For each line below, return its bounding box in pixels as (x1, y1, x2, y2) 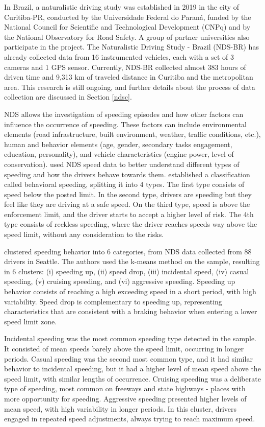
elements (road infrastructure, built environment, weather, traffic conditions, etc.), (4, 129, 261, 139)
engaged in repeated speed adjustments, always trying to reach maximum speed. (4, 413, 255, 424)
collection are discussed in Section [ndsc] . (4, 91, 132, 102)
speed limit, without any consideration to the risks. (4, 229, 164, 240)
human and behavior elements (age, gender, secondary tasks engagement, (4, 138, 232, 149)
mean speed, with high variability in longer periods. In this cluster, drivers (4, 403, 237, 414)
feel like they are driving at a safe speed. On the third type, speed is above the (4, 199, 250, 209)
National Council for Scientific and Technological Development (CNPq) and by (4, 21, 251, 32)
